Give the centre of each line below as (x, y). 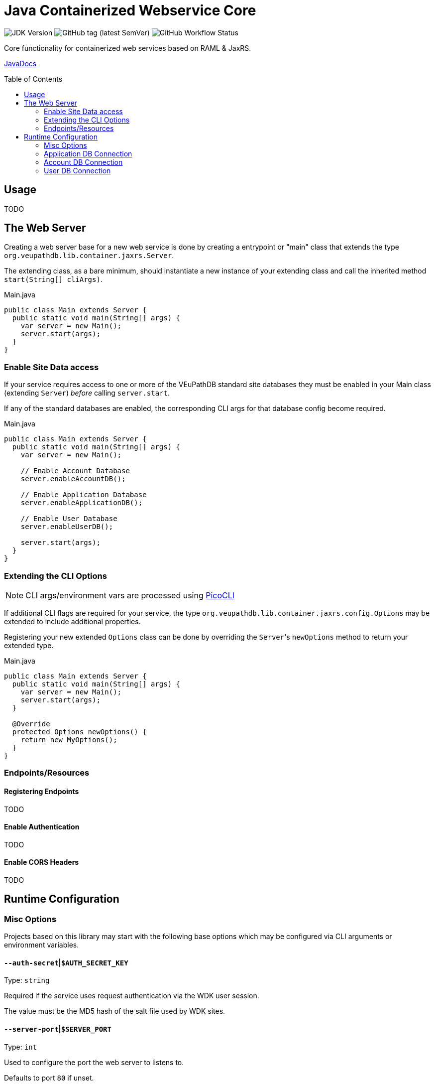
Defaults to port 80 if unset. (49, 1078)
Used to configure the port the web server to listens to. (94, 1062)
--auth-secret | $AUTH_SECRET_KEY (66, 962)
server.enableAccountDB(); (73, 479)
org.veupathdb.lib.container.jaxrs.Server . (89, 256)
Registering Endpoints (42, 791)
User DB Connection (77, 170)
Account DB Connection (83, 162)
